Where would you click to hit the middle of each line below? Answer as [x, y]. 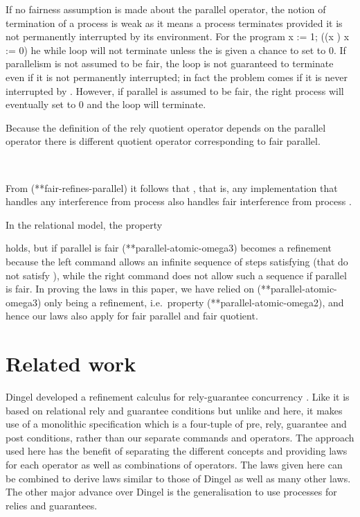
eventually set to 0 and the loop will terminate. [106, 104]
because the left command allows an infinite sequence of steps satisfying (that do [177, 261]
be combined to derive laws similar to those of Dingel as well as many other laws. [178, 478]
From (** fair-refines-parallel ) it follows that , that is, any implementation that [172, 187]
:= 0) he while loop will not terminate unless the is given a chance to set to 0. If [176, 50]
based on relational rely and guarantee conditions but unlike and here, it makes [174, 410]
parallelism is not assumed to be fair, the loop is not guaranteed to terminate [170, 63]
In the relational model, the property [84, 224]
